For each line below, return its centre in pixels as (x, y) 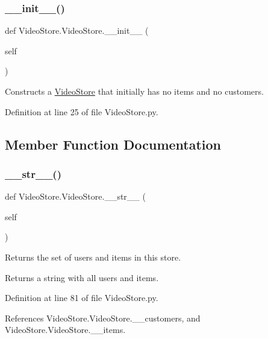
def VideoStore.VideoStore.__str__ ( (75, 196)
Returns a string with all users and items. (82, 277)
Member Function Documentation (113, 144)
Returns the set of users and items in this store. (93, 257)
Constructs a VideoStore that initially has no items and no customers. (134, 91)
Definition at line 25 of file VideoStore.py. (82, 111)
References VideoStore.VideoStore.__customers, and (103, 318)
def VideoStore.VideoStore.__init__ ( (77, 30)
